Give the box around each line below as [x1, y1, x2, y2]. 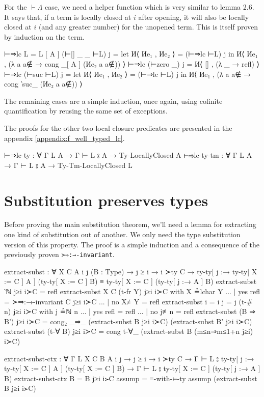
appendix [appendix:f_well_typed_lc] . [4, 132, 125, 143]
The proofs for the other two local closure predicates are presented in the [4, 122, 232, 133]
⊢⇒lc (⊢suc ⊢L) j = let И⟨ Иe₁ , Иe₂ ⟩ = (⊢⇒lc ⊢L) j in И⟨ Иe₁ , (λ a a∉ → [4, 68, 251, 79]
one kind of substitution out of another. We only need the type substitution [4, 229, 241, 240]
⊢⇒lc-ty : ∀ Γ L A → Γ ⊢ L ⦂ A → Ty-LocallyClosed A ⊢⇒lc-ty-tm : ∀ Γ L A [4, 150, 252, 160]
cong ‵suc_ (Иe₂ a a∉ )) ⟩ [4, 78, 83, 89]
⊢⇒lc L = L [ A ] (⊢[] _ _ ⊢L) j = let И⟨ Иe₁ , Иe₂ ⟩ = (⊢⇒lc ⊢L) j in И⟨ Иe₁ [4, 48, 258, 59]
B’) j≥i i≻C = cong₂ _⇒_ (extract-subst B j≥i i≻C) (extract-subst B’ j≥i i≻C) [4, 316, 252, 326]
